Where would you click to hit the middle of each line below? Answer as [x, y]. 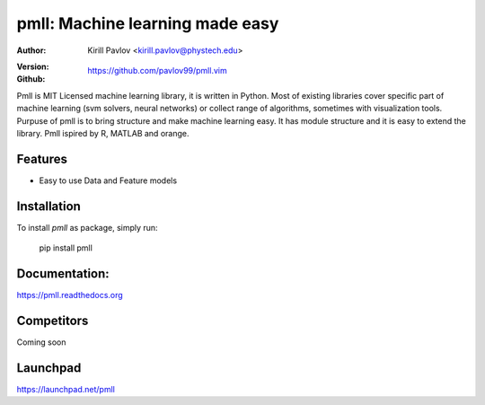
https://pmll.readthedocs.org [70, 295]
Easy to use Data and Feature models [108, 180]
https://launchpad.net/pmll [66, 389]
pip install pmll [66, 248]
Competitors [53, 320]
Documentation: [63, 273]
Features [42, 158]
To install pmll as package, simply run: [87, 227]
